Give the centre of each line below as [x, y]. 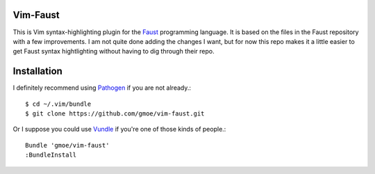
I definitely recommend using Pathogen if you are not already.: [102, 88]
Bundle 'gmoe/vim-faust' [67, 145]
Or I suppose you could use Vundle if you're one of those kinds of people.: [119, 129]
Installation [37, 71]
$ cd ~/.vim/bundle [58, 104]
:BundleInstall [51, 155]
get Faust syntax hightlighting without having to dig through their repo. [114, 52]
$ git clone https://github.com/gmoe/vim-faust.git [115, 113]
